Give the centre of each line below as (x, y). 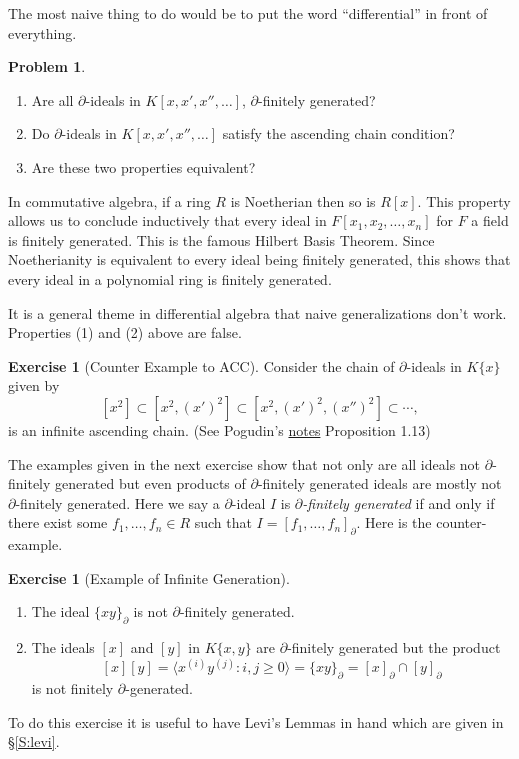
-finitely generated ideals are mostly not (379, 483)
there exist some (58, 522)
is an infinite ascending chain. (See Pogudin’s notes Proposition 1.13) (219, 429)
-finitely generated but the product (394, 647)
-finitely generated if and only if (398, 502)
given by (34, 385)
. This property (464, 200)
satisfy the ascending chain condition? (338, 133)
